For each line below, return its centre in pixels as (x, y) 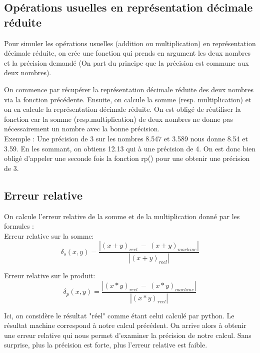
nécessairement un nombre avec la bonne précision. (82, 129)
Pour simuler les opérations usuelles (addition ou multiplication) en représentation (130, 43)
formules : (19, 226)
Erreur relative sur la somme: (49, 235)
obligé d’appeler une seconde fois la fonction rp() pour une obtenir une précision (127, 158)
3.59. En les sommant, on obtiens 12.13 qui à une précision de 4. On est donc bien (130, 148)
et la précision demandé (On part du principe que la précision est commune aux (126, 62)
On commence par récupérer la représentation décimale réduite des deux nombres (129, 89)
